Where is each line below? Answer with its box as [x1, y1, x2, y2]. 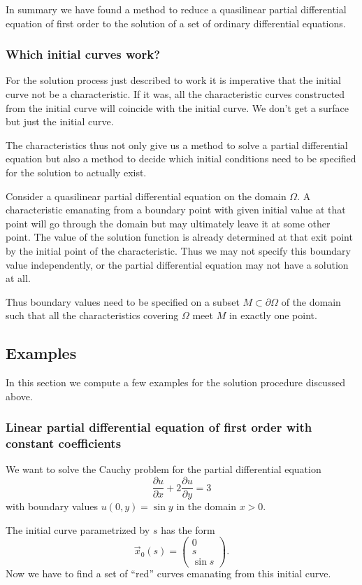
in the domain [176, 499, 236, 514]
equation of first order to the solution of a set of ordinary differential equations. [6, 15, 346, 30]
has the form [161, 522, 215, 537]
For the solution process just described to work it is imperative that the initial [6, 73, 341, 87]
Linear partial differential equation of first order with [6, 418, 312, 436]
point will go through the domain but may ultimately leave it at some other [6, 216, 331, 230]
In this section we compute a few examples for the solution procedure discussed [6, 375, 345, 390]
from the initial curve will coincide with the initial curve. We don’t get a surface [6, 100, 349, 115]
